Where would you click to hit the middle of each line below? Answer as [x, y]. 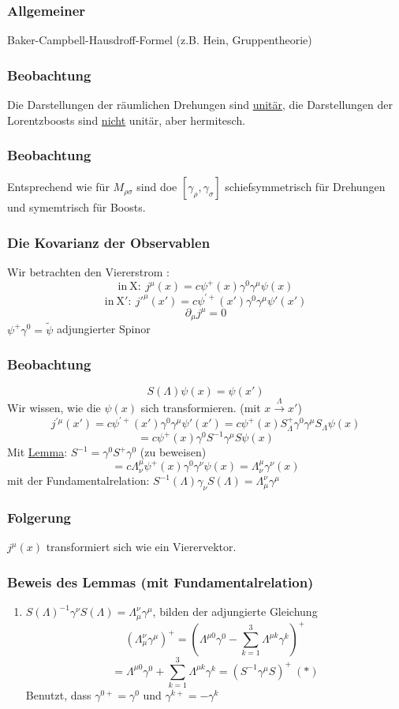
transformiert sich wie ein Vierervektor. [141, 547]
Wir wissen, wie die [54, 408]
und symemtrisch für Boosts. [76, 207]
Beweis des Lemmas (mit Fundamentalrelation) [160, 581]
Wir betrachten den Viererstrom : [88, 272]
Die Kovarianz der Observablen [109, 242]
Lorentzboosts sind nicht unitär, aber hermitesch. [127, 120]
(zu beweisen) [173, 452]
